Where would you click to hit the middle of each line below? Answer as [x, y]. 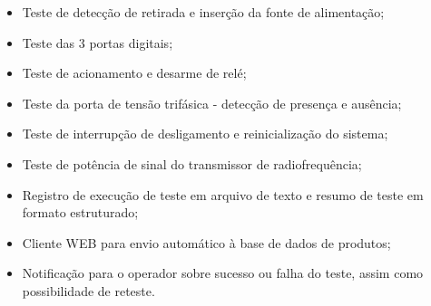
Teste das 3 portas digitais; [98, 42]
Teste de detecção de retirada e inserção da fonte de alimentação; [203, 12]
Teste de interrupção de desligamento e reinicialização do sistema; [205, 134]
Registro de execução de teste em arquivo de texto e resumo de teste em [223, 194]
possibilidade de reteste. [88, 290]
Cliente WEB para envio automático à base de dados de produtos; [206, 242]
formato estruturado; [80, 212]
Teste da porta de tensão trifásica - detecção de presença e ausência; [212, 103]
